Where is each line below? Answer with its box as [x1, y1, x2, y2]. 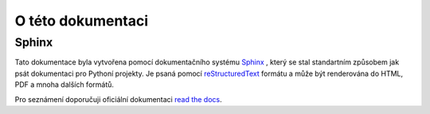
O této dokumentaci [14, 12, 149, 29]
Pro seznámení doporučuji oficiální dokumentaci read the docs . [14, 94, 222, 104]
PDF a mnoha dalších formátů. [14, 80, 115, 89]
